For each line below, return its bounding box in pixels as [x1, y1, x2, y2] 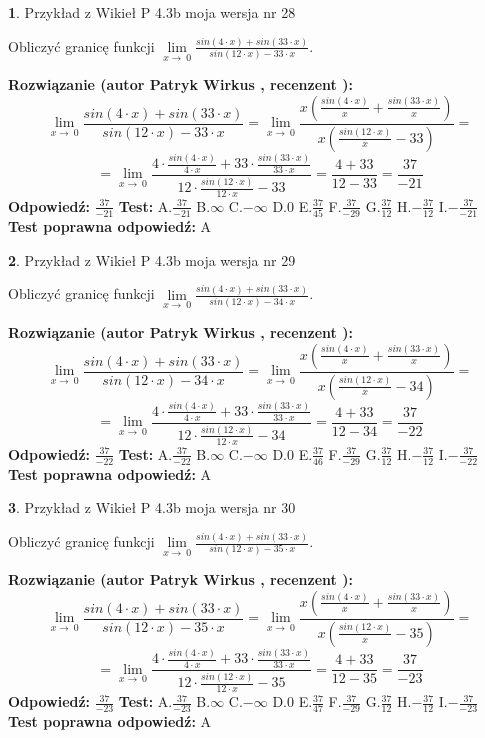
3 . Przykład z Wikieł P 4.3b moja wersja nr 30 [8, 497, 296, 518]
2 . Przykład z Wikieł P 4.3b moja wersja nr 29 [8, 249, 296, 270]
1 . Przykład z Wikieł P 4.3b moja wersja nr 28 [8, 2, 296, 22]
